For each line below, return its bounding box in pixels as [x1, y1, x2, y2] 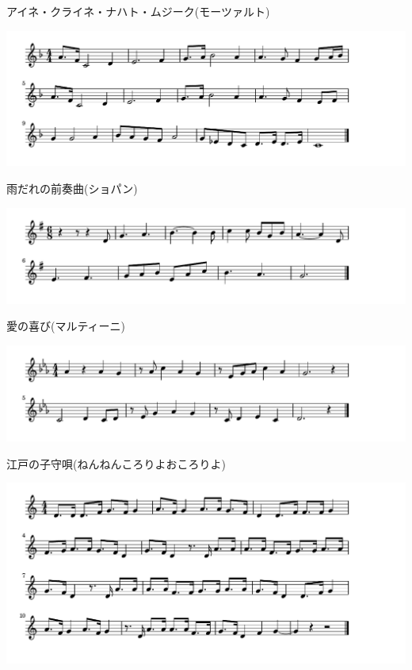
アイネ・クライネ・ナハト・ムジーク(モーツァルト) [6, 3, 270, 19]
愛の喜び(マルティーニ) [6, 318, 126, 334]
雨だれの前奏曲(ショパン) [6, 179, 138, 196]
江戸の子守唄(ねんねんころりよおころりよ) [6, 455, 226, 472]
